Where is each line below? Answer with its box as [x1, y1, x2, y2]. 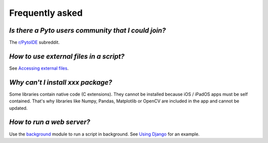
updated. [9, 105, 28, 111]
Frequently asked [9, 7, 83, 18]
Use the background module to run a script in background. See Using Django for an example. [9, 131, 200, 137]
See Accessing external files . [9, 65, 69, 71]
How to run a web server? [9, 118, 90, 126]
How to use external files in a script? [9, 52, 125, 60]
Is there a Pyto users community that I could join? [9, 26, 166, 35]
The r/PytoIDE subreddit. [9, 40, 60, 46]
